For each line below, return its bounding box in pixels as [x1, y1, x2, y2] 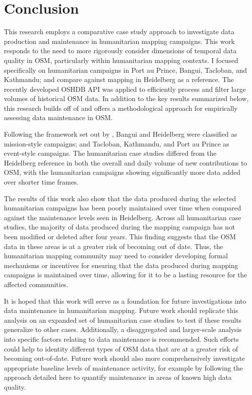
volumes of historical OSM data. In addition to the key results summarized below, [4, 93, 249, 104]
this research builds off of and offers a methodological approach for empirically [4, 103, 238, 113]
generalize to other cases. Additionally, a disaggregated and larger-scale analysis [4, 324, 242, 334]
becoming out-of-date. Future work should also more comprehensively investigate [4, 353, 245, 363]
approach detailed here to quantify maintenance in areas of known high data [4, 372, 232, 382]
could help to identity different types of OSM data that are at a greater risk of [4, 343, 238, 353]
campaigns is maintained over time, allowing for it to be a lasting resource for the [4, 270, 247, 280]
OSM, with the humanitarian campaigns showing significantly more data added [4, 167, 241, 177]
